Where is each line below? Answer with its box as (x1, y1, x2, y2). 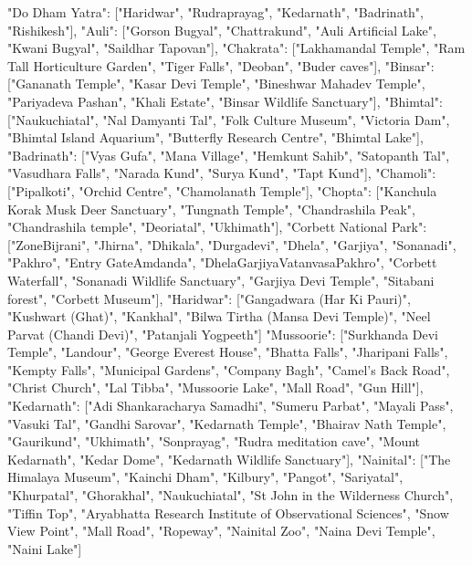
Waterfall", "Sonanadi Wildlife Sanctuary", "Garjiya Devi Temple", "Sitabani (7, 270, 435, 289)
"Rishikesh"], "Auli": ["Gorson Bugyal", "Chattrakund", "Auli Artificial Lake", (7, 20, 436, 39)
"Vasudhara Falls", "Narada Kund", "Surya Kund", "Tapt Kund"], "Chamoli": (7, 163, 436, 183)
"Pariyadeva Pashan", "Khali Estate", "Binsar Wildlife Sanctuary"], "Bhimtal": (7, 91, 443, 110)
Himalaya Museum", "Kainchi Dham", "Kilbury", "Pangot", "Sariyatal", (7, 467, 404, 487)
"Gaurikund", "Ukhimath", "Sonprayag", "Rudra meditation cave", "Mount (7, 432, 421, 451)
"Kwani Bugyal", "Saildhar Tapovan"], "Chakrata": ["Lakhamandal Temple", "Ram (7, 38, 466, 58)
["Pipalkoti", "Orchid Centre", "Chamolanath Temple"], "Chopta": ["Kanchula (7, 181, 437, 200)
